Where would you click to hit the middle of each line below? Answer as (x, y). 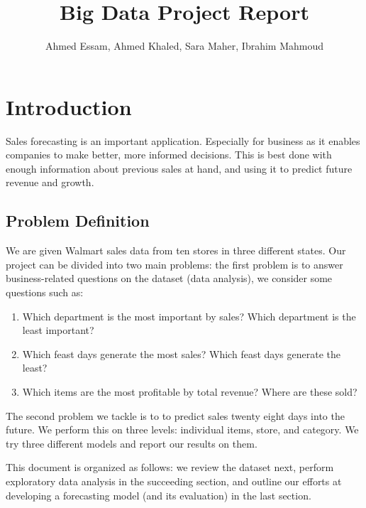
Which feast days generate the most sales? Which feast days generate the (181, 353)
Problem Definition (78, 221)
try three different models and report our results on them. (132, 443)
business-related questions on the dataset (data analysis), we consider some (169, 278)
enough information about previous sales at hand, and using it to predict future (179, 168)
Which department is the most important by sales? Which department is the (189, 316)
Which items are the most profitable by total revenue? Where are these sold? (190, 391)
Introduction (69, 106)
